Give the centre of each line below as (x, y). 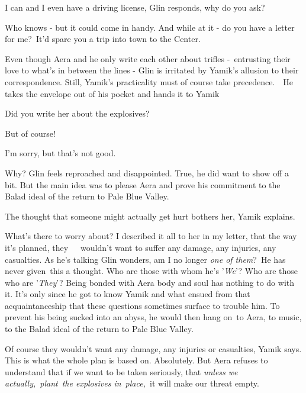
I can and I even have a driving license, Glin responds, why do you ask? (135, 7)
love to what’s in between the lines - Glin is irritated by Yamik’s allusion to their (152, 70)
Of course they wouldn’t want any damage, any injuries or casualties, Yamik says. (153, 348)
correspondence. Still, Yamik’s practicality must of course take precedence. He (149, 81)
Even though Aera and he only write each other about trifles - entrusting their (148, 58)
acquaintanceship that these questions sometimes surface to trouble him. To (142, 305)
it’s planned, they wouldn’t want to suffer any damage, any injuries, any (141, 247)
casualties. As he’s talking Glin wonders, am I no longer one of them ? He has (145, 259)
